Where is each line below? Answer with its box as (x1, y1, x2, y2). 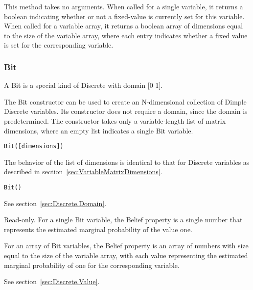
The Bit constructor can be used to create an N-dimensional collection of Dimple (4, 96, 247, 106)
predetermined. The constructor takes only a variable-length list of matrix (4, 115, 226, 126)
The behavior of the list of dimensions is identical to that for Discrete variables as (4, 157, 250, 167)
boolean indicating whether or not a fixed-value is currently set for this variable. (4, 11, 245, 21)
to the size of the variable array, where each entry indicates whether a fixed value (4, 30, 248, 40)
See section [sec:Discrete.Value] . (4, 276, 100, 287)
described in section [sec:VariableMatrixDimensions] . (4, 166, 162, 177)
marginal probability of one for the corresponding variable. (4, 260, 180, 270)
